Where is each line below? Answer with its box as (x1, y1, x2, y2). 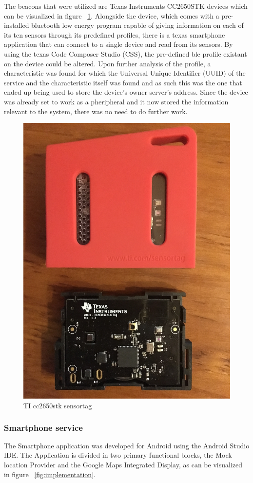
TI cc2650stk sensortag (23, 401, 92, 411)
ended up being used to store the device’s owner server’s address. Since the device (4, 87, 248, 97)
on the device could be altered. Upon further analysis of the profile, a (4, 58, 211, 68)
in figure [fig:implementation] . (4, 469, 96, 479)
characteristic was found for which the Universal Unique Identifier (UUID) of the (4, 68, 246, 78)
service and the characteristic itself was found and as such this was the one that (4, 77, 242, 87)
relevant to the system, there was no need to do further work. (4, 106, 188, 116)
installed (4, 20, 29, 30)
